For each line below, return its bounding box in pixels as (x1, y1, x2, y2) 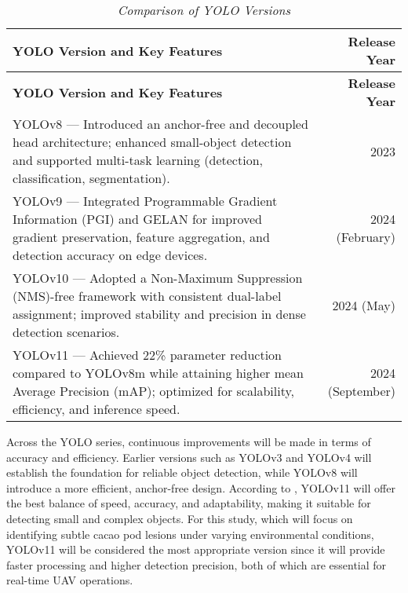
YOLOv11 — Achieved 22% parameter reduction (13, 346, 282, 364)
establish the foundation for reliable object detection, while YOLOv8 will (6, 464, 358, 481)
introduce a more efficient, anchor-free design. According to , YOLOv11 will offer (6, 479, 395, 496)
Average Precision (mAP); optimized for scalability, (13, 382, 294, 400)
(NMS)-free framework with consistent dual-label (13, 287, 282, 305)
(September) (327, 382, 395, 400)
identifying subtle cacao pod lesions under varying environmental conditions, (6, 525, 374, 542)
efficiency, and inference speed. (13, 400, 180, 418)
